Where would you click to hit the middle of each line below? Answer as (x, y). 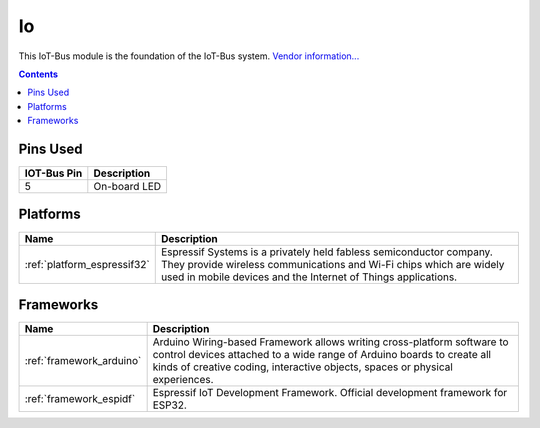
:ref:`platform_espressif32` (87, 264)
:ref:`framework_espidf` (80, 399)
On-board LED (127, 187)
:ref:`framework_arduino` (83, 361)
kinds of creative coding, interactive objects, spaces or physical (303, 367)
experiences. (183, 380)
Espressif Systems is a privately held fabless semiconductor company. (327, 252)
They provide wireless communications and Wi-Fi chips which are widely (332, 264)
